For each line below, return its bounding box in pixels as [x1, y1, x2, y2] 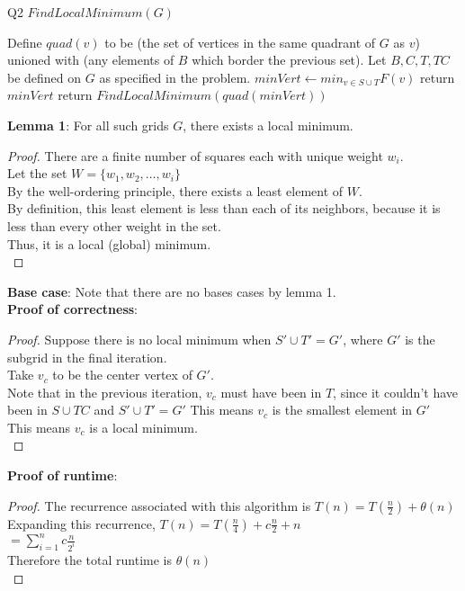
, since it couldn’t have [333, 382, 459, 401]
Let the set [7, 164, 67, 183]
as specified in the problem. [99, 67, 251, 86]
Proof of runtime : [7, 466, 118, 485]
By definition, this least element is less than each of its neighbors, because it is [7, 199, 441, 218]
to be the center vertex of [52, 365, 192, 384]
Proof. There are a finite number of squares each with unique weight [7, 146, 383, 165]
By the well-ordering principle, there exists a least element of [7, 181, 344, 200]
